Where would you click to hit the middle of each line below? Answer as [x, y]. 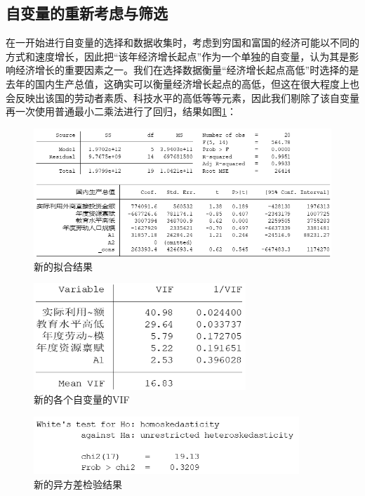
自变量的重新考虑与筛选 [87, 13]
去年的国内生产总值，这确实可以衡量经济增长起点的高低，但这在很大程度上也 [182, 83]
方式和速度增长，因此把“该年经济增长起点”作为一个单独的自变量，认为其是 [178, 56]
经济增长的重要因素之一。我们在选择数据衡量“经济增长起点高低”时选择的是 [187, 70]
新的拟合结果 [63, 266]
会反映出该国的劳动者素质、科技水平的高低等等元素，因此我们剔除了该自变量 [182, 97]
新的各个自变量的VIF [82, 399]
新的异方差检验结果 [78, 484]
